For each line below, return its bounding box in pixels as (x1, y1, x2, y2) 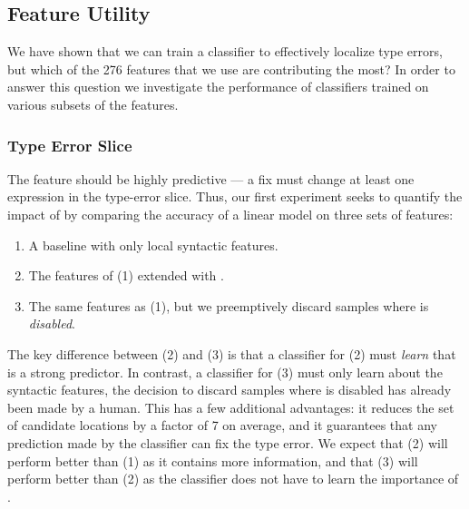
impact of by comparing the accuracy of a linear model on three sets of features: (7, 204, 454, 223)
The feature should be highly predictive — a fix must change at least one (7, 169, 415, 188)
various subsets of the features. (7, 94, 179, 113)
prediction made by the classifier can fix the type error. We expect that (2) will (7, 433, 448, 452)
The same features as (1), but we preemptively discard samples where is (28, 296, 429, 315)
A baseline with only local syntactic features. (28, 235, 278, 254)
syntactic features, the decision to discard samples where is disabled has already (7, 380, 452, 399)
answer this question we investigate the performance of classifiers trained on (7, 77, 429, 96)
